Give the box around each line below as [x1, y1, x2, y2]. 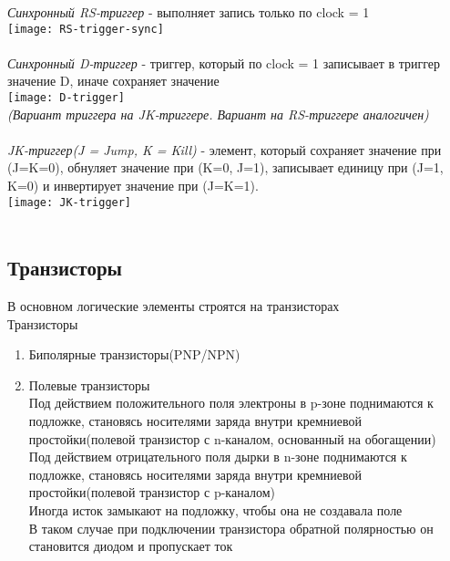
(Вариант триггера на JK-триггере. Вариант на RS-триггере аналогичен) [7, 104, 429, 123]
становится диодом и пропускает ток [28, 536, 233, 556]
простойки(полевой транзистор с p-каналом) [28, 483, 276, 502]
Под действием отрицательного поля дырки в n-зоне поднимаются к [28, 447, 407, 466]
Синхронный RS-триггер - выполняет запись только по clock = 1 [7, 3, 370, 21]
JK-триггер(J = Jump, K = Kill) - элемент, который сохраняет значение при [7, 140, 442, 159]
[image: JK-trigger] [7, 195, 132, 209]
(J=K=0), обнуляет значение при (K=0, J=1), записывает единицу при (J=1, [7, 158, 444, 177]
